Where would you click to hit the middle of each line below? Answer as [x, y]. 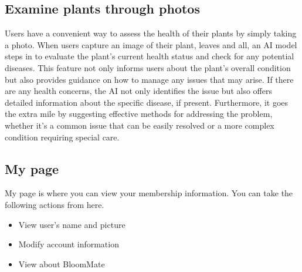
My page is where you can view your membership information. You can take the [149, 193]
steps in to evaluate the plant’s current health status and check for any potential [150, 56]
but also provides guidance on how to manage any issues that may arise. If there [149, 79]
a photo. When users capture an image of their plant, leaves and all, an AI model [151, 44]
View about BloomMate [62, 263]
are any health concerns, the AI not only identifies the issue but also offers [138, 91]
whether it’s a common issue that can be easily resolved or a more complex [140, 125]
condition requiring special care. [62, 137]
